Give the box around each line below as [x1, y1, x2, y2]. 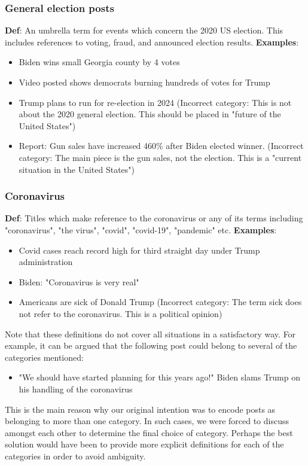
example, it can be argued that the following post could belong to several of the [5, 339, 297, 352]
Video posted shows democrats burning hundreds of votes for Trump [19, 76, 270, 88]
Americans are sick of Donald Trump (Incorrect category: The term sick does [19, 296, 302, 308]
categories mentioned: [5, 351, 84, 363]
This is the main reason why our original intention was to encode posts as [5, 403, 276, 415]
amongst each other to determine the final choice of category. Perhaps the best [5, 426, 293, 438]
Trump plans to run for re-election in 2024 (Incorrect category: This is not [19, 96, 292, 108]
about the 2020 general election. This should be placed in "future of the [19, 108, 281, 120]
